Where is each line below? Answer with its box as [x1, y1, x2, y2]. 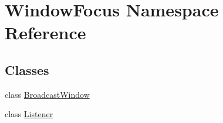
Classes [5, 60, 49, 78]
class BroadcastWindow [5, 88, 90, 100]
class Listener [5, 108, 53, 120]
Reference [5, 20, 86, 45]
